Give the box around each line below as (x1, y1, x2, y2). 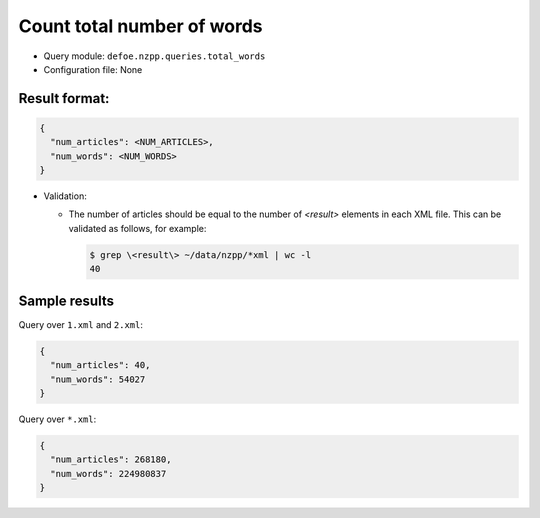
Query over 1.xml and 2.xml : (18, 318, 144, 330)
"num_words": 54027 (50, 373, 146, 385)
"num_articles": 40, (50, 360, 151, 371)
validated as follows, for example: (68, 222, 207, 234)
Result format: (18, 90, 110, 107)
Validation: (43, 190, 87, 202)
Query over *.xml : (18, 413, 97, 425)
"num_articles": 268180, (50, 454, 172, 465)
